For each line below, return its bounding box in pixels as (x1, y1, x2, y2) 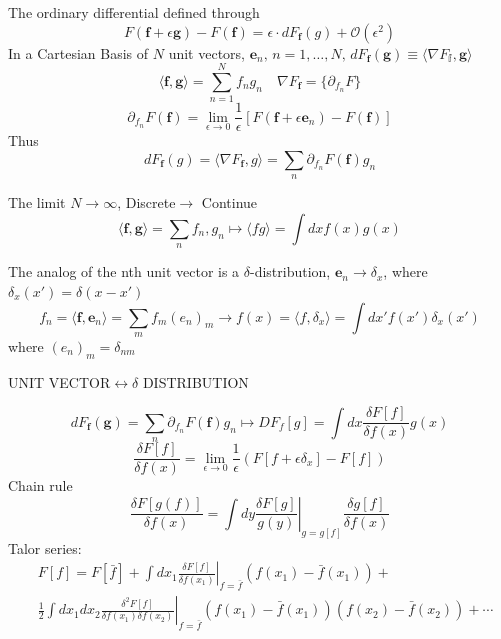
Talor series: (8, 537, 82, 558)
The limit (8, 192, 66, 213)
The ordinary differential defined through (8, 2, 260, 22)
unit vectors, (168, 42, 245, 63)
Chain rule (8, 475, 73, 496)
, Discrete (117, 192, 176, 213)
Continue (201, 192, 258, 213)
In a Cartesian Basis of (8, 42, 149, 63)
